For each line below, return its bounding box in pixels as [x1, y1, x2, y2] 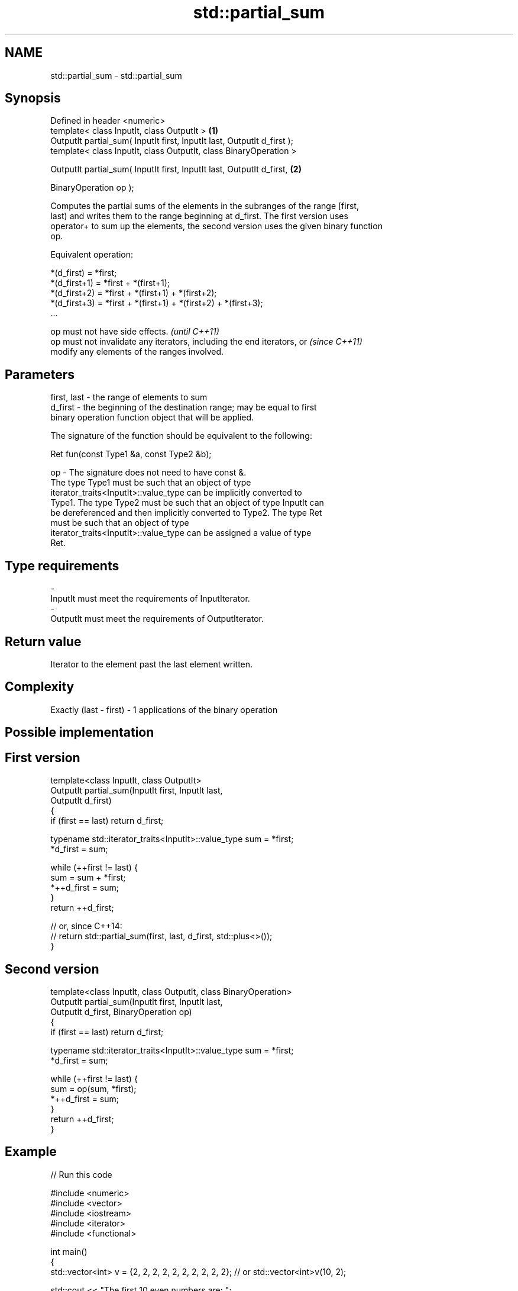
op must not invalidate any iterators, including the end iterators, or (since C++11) [50, 336, 362, 347]
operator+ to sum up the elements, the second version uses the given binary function [50, 221, 383, 232]
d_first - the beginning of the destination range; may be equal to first [50, 402, 317, 413]
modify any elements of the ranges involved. [50, 346, 224, 357]
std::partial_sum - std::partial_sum [50, 70, 182, 81]
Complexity [5, 679, 75, 695]
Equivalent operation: [50, 249, 133, 260]
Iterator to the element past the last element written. [50, 659, 253, 669]
